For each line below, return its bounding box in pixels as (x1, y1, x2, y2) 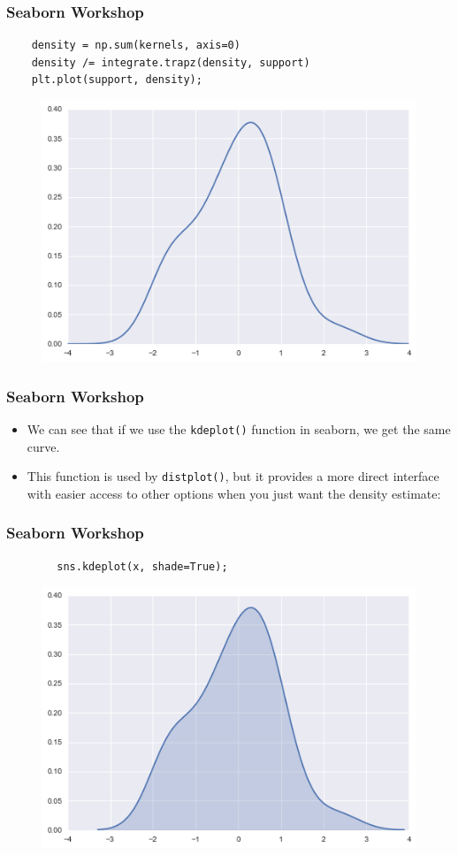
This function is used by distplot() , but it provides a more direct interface (27, 467, 439, 485)
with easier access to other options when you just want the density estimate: (27, 484, 441, 502)
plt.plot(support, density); (31, 73, 202, 87)
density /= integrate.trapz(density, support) (31, 56, 310, 69)
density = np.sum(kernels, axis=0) (31, 39, 240, 52)
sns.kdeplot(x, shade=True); (57, 560, 228, 573)
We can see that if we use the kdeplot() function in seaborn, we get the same (27, 419, 451, 438)
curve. (27, 437, 60, 455)
